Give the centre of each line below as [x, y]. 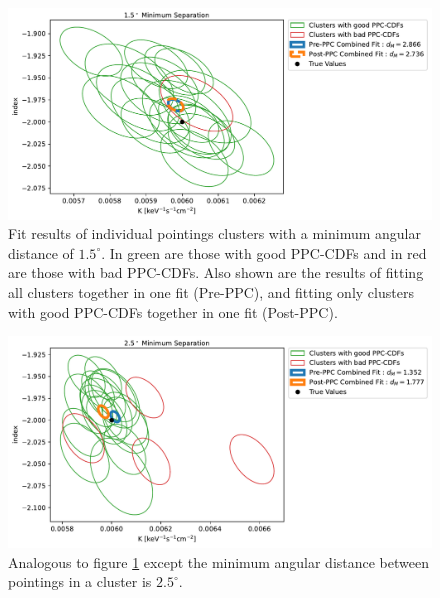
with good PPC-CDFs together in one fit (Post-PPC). [173, 311]
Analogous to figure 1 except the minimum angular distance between [219, 561]
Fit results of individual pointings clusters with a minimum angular [214, 233]
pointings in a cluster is [80, 581]
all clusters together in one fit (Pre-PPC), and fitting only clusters [211, 291]
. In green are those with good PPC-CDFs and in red [264, 252]
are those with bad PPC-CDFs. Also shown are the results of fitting [216, 272]
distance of [41, 252]
